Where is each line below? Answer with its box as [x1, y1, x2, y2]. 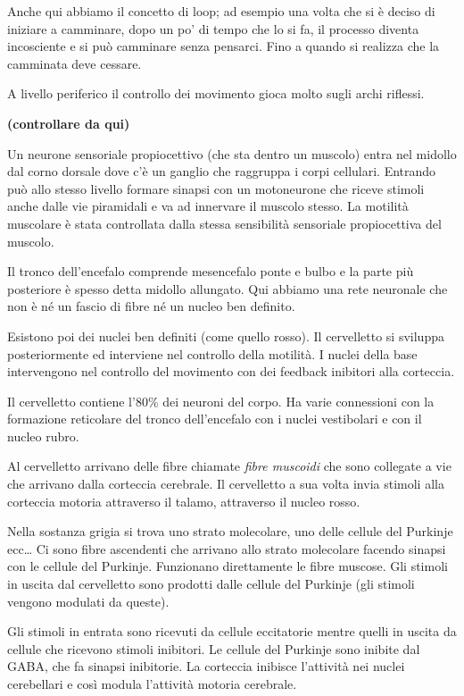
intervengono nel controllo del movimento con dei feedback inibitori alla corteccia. [7, 362, 455, 381]
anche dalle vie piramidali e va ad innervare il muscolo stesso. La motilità [7, 197, 409, 215]
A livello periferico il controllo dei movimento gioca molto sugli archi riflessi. [7, 84, 425, 103]
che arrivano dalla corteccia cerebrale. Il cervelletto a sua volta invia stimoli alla [7, 474, 444, 493]
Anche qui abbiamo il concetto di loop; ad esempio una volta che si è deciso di [7, 2, 435, 20]
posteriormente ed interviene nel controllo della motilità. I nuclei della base [7, 344, 418, 363]
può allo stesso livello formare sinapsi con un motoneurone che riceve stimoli [7, 179, 425, 197]
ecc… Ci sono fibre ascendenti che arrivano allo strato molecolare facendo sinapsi [7, 539, 446, 558]
